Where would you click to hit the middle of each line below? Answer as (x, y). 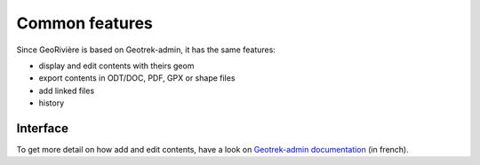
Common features (84, 23)
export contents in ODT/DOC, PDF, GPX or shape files (137, 78)
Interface (42, 128)
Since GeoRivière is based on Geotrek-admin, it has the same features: (146, 50)
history (52, 103)
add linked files (67, 90)
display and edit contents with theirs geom (116, 66)
